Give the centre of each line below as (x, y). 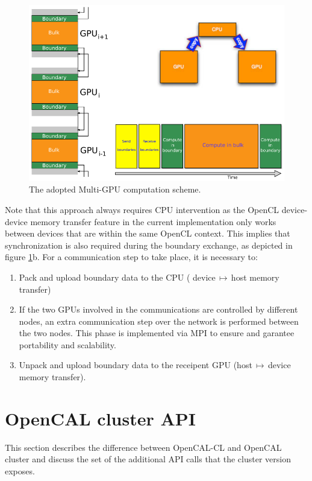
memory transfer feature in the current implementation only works (153, 221)
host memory (255, 277)
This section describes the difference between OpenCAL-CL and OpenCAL (143, 447)
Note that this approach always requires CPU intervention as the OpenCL (142, 209)
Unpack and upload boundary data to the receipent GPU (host (136, 365)
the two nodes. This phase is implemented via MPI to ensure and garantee (157, 333)
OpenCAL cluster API (100, 418)
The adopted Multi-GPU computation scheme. (115, 189)
